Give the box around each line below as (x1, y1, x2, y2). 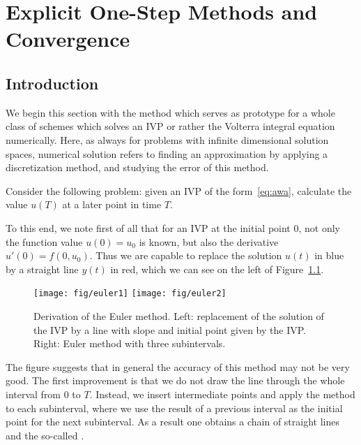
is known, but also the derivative (139, 234, 279, 249)
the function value (6, 234, 83, 249)
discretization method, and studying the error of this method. (6, 160, 269, 175)
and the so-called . (6, 428, 84, 442)
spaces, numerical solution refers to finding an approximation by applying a (6, 146, 328, 161)
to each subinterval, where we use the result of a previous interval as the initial (6, 400, 343, 415)
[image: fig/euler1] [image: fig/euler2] (33, 289, 226, 299)
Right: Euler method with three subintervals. (33, 336, 226, 351)
